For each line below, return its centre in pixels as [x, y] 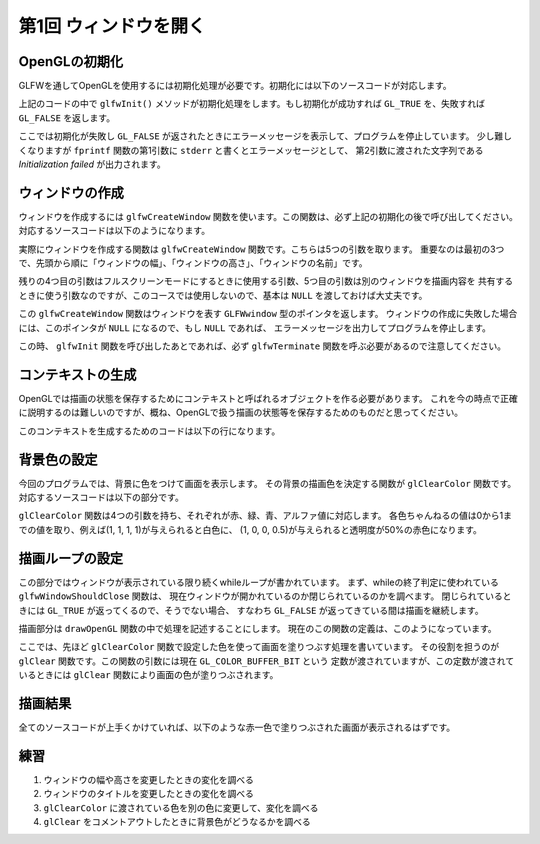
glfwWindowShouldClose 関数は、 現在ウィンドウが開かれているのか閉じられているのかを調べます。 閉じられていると [265, 596]
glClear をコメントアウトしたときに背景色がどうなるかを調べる [177, 822]
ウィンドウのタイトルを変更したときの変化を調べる [148, 794]
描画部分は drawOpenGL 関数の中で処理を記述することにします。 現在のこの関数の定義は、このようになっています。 [257, 628]
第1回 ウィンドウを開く [112, 26]
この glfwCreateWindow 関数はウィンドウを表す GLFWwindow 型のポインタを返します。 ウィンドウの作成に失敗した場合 [268, 314]
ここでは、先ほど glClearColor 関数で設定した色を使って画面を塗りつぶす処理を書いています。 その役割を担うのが [259, 647]
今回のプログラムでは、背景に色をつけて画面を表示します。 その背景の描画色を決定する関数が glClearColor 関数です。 [267, 483]
